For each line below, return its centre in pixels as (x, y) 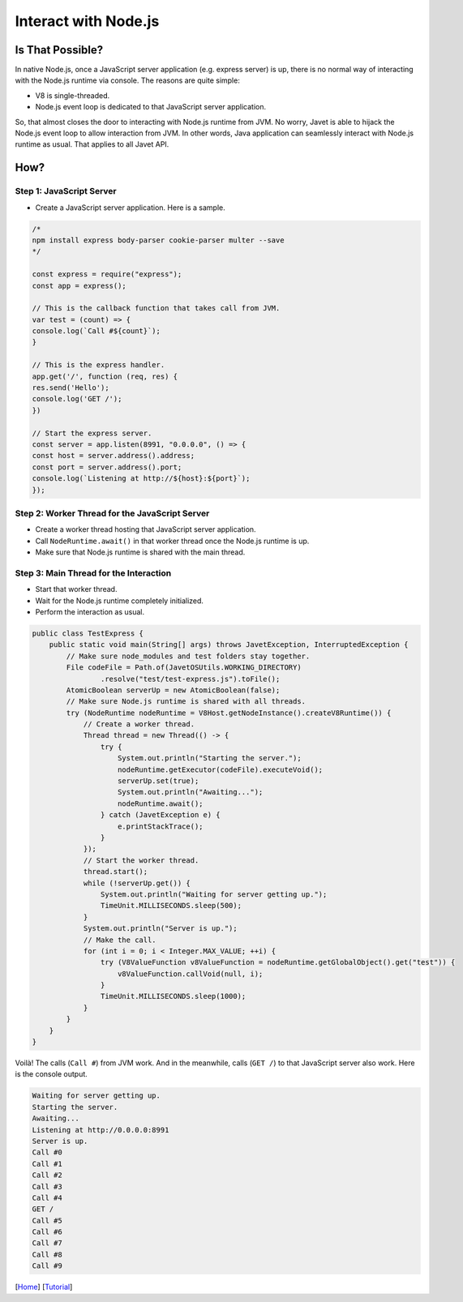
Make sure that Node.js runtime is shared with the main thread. (140, 552)
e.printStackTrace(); (161, 826)
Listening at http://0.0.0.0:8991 (101, 1130)
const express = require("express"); (107, 274)
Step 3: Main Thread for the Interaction (93, 573)
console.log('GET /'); (77, 399)
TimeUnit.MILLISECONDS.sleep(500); (171, 906)
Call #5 (47, 1221)
